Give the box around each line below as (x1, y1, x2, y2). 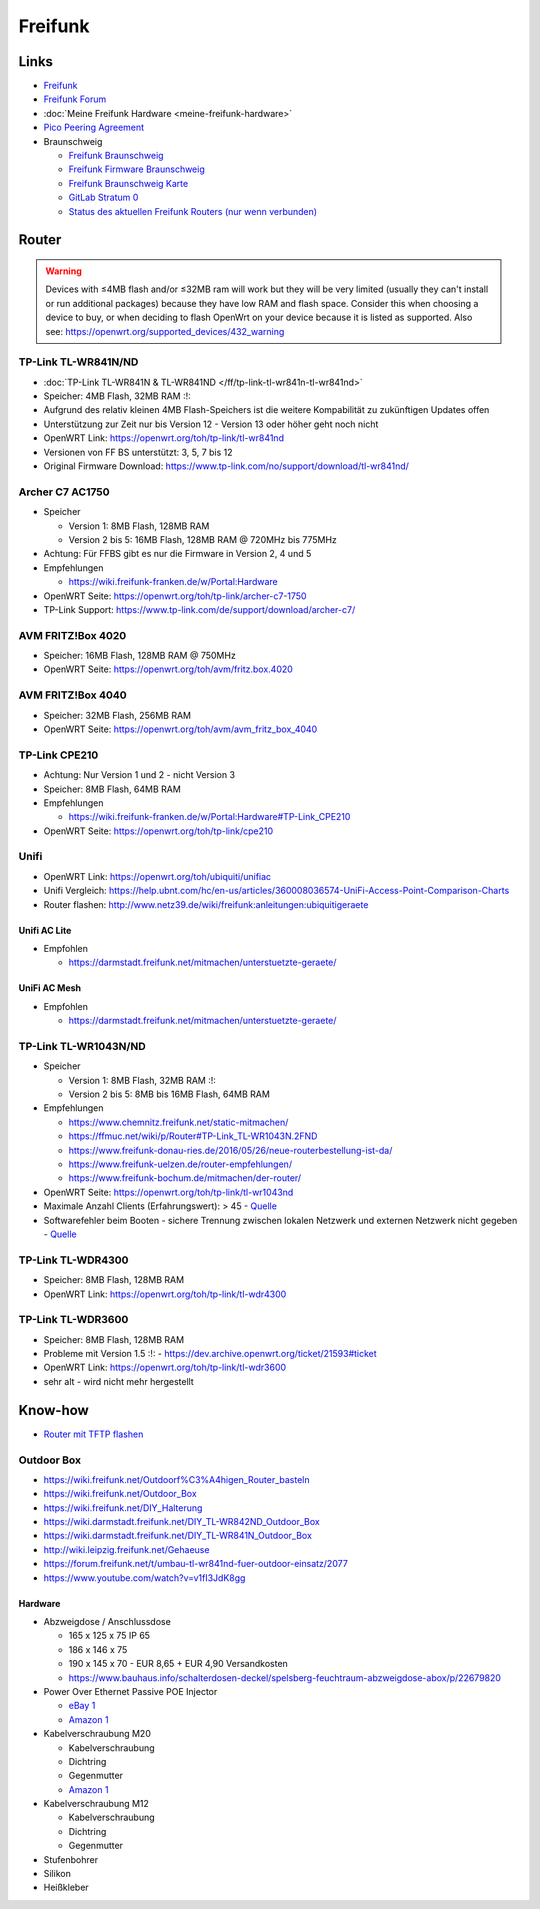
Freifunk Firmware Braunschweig (68, 163, 205, 175)
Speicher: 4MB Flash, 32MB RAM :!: (43, 390, 192, 402)
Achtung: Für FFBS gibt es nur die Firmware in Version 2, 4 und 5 (43, 548, 312, 560)
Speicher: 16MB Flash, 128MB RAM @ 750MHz (43, 650, 237, 662)
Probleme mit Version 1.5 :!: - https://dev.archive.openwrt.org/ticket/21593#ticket (43, 1348, 377, 1360)
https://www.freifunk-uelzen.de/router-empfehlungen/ (68, 1158, 293, 1170)
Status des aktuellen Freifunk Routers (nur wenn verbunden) (68, 205, 318, 217)
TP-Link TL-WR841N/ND (18, 355, 139, 369)
